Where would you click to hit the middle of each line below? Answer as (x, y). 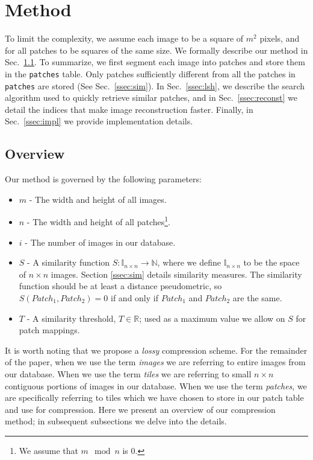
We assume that (48, 450)
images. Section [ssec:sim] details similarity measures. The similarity (176, 274)
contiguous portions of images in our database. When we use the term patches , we (156, 385)
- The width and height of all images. (98, 199)
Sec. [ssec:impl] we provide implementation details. (99, 121)
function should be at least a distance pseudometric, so (120, 286)
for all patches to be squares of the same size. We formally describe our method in (156, 50)
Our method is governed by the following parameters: (103, 179)
